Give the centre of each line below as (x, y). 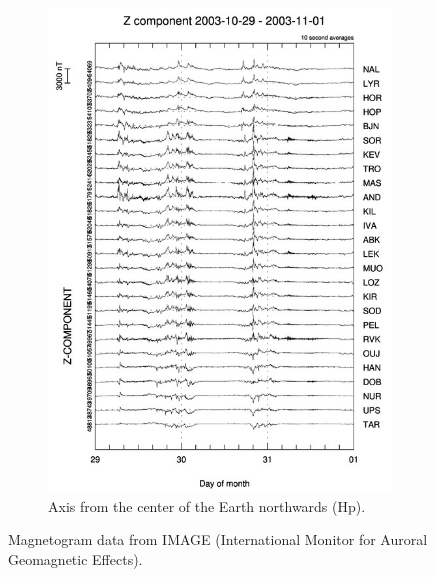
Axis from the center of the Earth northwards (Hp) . (207, 505)
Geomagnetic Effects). (75, 558)
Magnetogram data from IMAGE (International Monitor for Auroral (218, 539)
